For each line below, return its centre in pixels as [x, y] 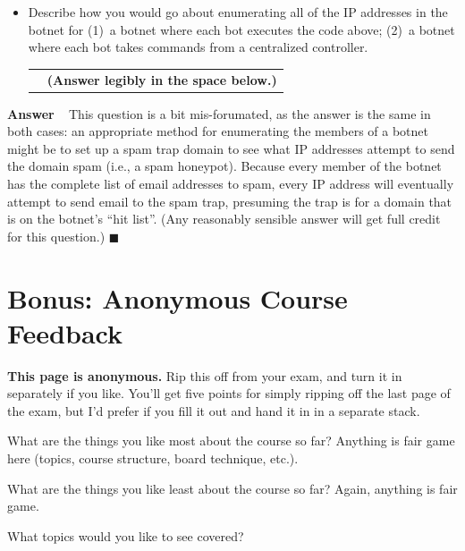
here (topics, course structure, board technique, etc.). [153, 458]
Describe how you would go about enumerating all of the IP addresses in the [238, 12]
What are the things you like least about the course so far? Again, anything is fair [232, 488]
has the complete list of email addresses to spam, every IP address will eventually [231, 183]
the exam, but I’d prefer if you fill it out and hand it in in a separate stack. [214, 410]
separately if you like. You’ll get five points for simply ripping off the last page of [229, 393]
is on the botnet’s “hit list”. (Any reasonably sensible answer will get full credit [224, 219]
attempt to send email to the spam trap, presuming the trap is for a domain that [230, 201]
